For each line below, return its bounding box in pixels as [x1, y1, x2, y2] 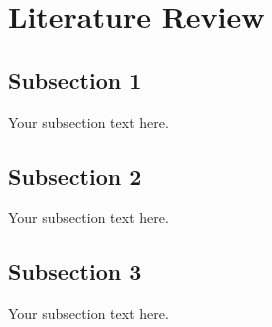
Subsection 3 [8, 256, 142, 287]
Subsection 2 [8, 160, 142, 191]
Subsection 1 [8, 64, 142, 95]
